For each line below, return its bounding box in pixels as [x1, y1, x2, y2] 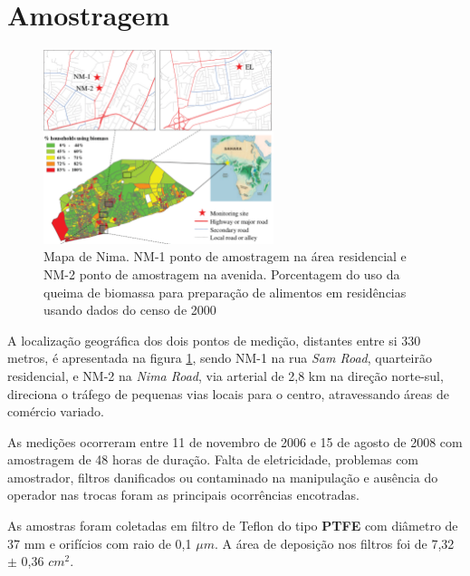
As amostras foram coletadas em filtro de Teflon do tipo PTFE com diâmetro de [7, 516, 458, 535]
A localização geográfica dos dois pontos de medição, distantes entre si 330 [7, 330, 421, 349]
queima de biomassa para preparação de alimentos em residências [43, 282, 407, 301]
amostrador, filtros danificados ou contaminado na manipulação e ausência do [7, 467, 438, 486]
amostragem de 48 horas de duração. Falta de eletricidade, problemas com [7, 450, 419, 469]
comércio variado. [7, 402, 105, 421]
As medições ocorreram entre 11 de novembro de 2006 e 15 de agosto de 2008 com [7, 432, 463, 451]
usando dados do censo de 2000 [43, 300, 216, 319]
